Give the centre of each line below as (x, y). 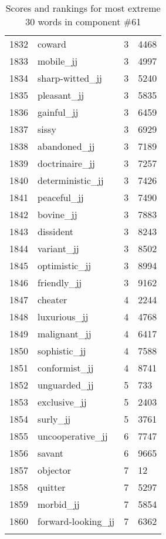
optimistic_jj (65, 265)
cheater (52, 299)
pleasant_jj (61, 95)
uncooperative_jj (73, 436)
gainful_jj (58, 112)
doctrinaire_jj (66, 163)
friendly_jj (60, 282)
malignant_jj (65, 334)
